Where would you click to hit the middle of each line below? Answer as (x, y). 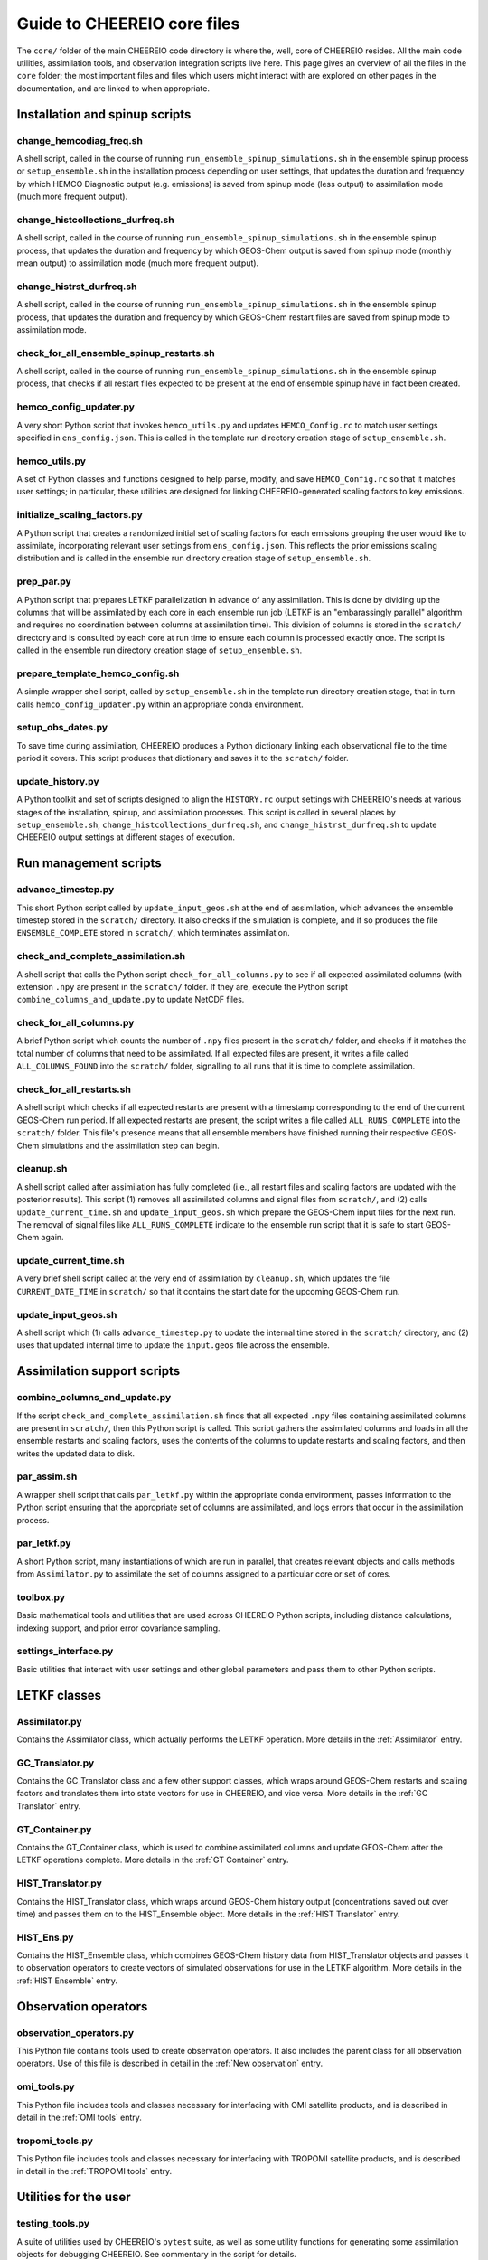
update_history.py (58, 781)
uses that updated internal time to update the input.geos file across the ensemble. (173, 1345)
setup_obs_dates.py (62, 728)
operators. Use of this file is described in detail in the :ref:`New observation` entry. (170, 2063)
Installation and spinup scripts (104, 114)
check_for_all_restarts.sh (74, 1089)
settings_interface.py (65, 1652)
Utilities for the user (74, 2197)
